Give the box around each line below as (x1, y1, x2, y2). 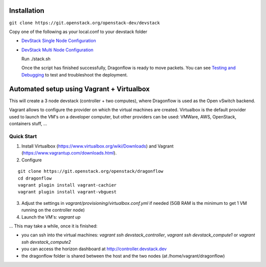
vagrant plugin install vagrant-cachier (18, 183, 117, 188)
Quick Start (9, 133, 37, 140)
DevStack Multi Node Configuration (21, 47, 94, 53)
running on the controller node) (21, 207, 85, 213)
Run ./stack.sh (21, 56, 51, 62)
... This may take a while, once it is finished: (9, 223, 98, 229)
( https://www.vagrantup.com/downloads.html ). (21, 150, 117, 156)
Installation (9, 6, 44, 15)
